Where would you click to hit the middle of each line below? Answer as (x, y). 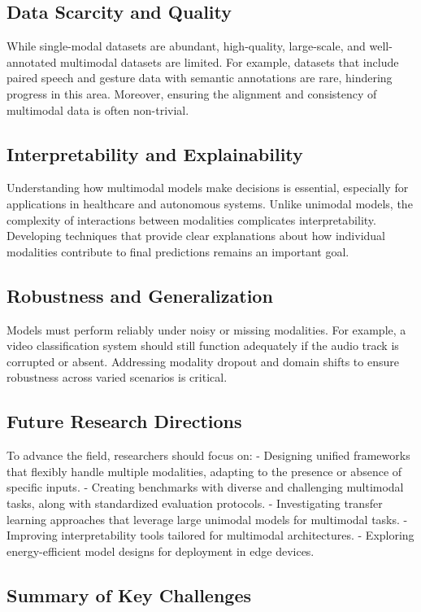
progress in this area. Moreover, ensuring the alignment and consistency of (192, 93)
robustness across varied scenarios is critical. (117, 377)
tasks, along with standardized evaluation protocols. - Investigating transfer (195, 503)
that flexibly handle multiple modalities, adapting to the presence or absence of (204, 471)
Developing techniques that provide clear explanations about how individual (196, 236)
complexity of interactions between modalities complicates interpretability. (191, 219)
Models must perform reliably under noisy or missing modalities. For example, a (206, 329)
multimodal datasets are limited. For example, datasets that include (230, 61)
